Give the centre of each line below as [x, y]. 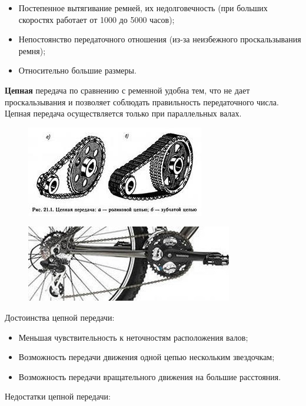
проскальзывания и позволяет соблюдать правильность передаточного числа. [142, 101]
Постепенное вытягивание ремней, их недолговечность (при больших [143, 8]
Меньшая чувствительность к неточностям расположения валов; [133, 337]
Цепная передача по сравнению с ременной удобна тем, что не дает [127, 90]
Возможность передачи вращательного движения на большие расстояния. [150, 376]
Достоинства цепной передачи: [60, 317]
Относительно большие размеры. [77, 70]
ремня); [32, 50]
